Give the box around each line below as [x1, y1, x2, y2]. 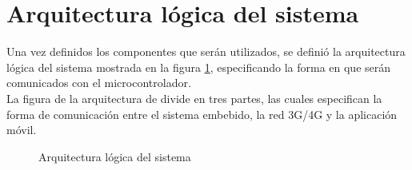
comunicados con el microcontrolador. [6, 74, 191, 91]
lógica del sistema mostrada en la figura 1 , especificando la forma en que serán [6, 58, 391, 75]
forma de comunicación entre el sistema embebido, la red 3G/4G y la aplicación [6, 105, 398, 122]
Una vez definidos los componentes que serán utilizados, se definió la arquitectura [6, 43, 406, 60]
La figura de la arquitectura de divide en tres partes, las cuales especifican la [6, 89, 382, 106]
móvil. [6, 121, 37, 138]
